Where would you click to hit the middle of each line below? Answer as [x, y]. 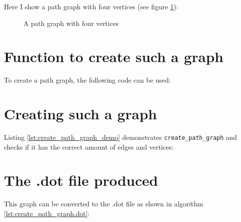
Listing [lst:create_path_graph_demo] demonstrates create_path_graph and [120, 137]
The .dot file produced [81, 180]
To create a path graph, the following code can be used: [88, 80]
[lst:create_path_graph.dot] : [47, 213]
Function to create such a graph [114, 56]
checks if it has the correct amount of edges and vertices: [89, 146]
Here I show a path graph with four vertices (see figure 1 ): [91, 6]
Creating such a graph [80, 114]
